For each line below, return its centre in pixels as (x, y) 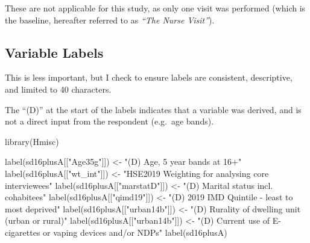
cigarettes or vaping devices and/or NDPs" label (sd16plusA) (116, 232)
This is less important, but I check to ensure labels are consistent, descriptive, (149, 77)
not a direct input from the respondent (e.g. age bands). (109, 121)
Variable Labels (54, 52)
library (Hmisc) (32, 141)
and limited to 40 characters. (58, 89)
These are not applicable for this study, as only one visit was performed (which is (155, 8)
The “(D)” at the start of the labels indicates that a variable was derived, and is (153, 109)
